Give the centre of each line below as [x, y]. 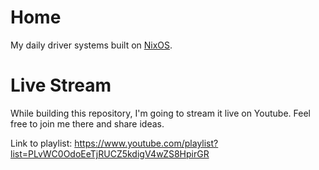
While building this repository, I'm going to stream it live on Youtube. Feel [160, 113]
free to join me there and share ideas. [87, 123]
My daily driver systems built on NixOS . [91, 45]
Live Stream [61, 85]
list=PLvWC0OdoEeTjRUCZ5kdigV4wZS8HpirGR [110, 153]
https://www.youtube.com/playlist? [146, 143]
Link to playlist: [41, 143]
